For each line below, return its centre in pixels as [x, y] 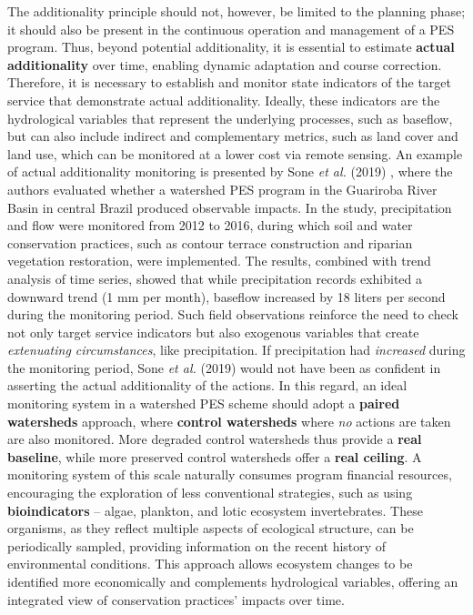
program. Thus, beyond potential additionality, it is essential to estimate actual [231, 47]
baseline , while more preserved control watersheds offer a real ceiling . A [215, 456]
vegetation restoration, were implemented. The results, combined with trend [219, 261]
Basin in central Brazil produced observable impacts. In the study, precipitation [230, 207]
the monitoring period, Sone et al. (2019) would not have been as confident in [224, 367]
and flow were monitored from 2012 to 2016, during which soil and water [210, 225]
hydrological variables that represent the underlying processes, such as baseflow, [230, 118]
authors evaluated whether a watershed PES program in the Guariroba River [222, 189]
